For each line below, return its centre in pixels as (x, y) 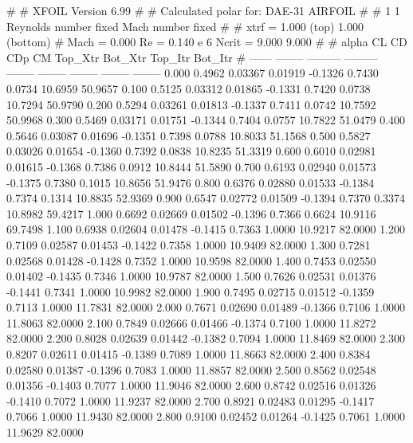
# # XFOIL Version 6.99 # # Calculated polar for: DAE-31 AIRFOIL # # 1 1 (203, 10)
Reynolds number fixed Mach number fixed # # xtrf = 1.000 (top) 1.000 (185, 26)
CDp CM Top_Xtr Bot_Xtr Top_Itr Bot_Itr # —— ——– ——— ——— (192, 57)
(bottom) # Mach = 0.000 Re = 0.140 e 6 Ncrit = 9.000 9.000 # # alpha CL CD (207, 42)
